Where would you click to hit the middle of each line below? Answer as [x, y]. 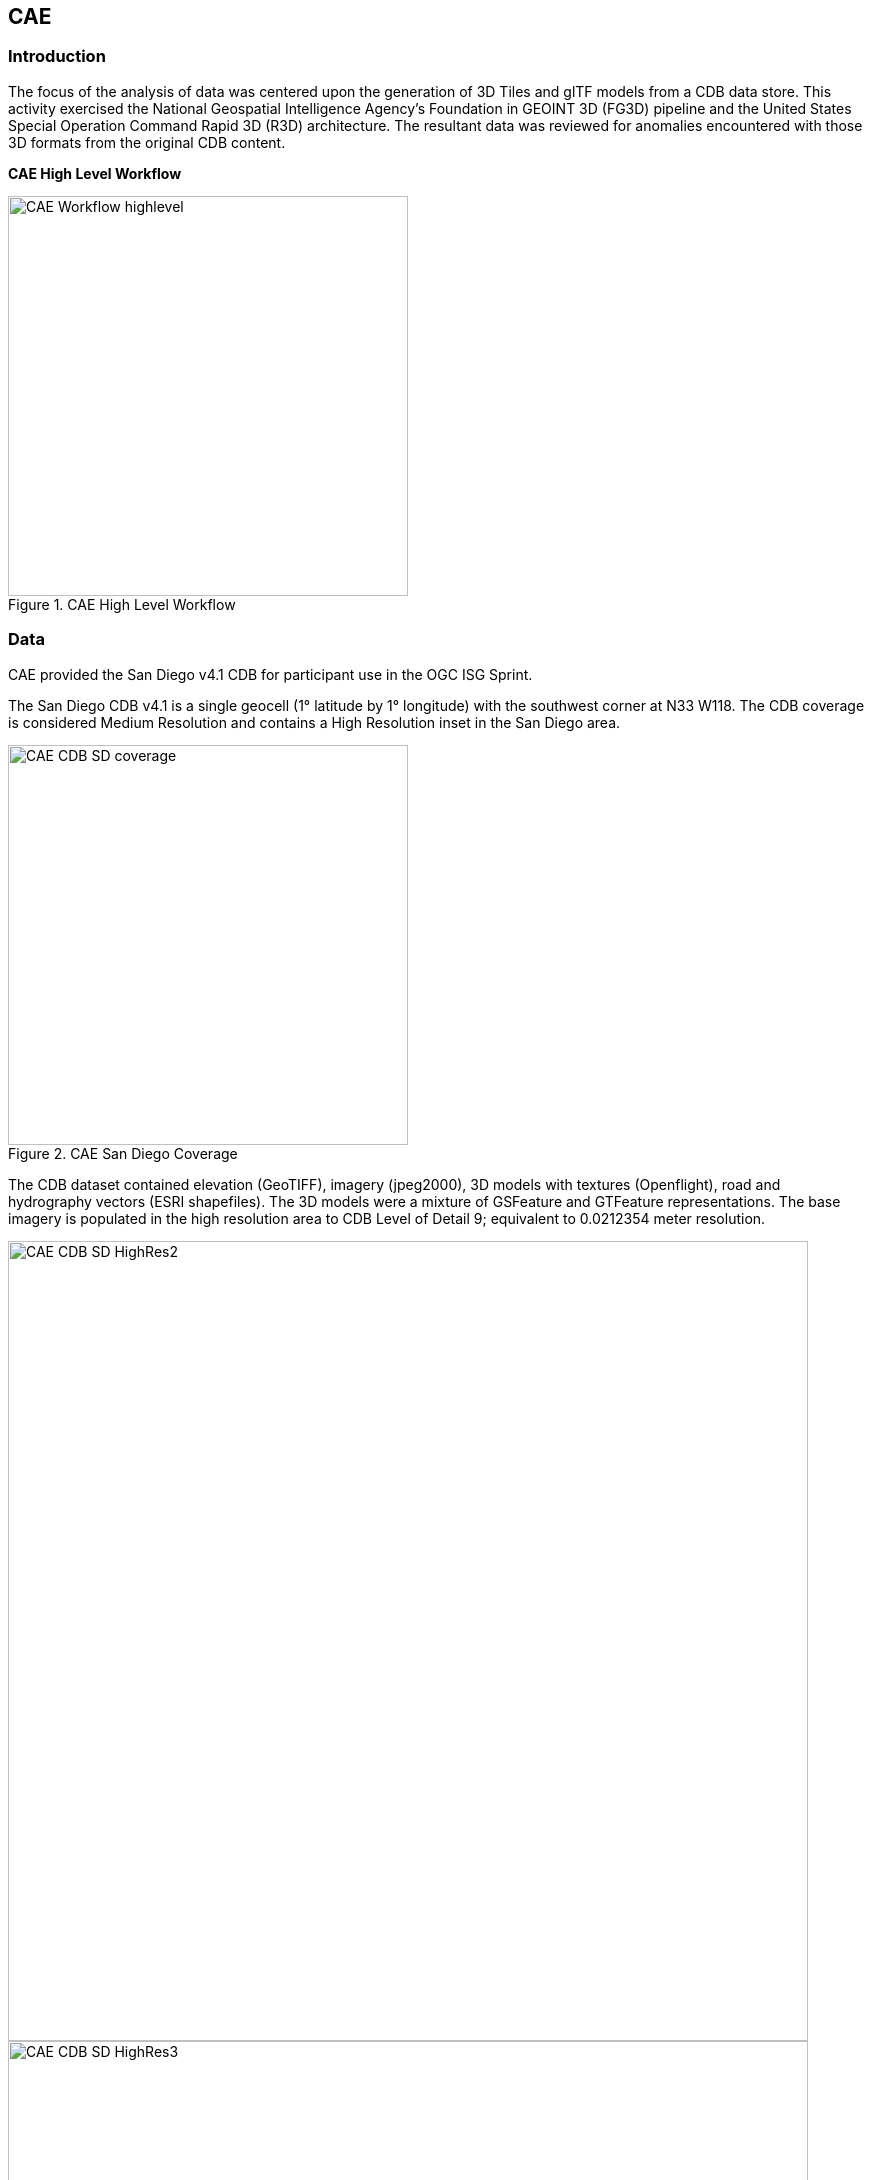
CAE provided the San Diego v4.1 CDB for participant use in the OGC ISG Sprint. [270, 674]
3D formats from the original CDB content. [147, 142]
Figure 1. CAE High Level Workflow [122, 604]
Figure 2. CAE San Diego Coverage [123, 1153]
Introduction [57, 56]
